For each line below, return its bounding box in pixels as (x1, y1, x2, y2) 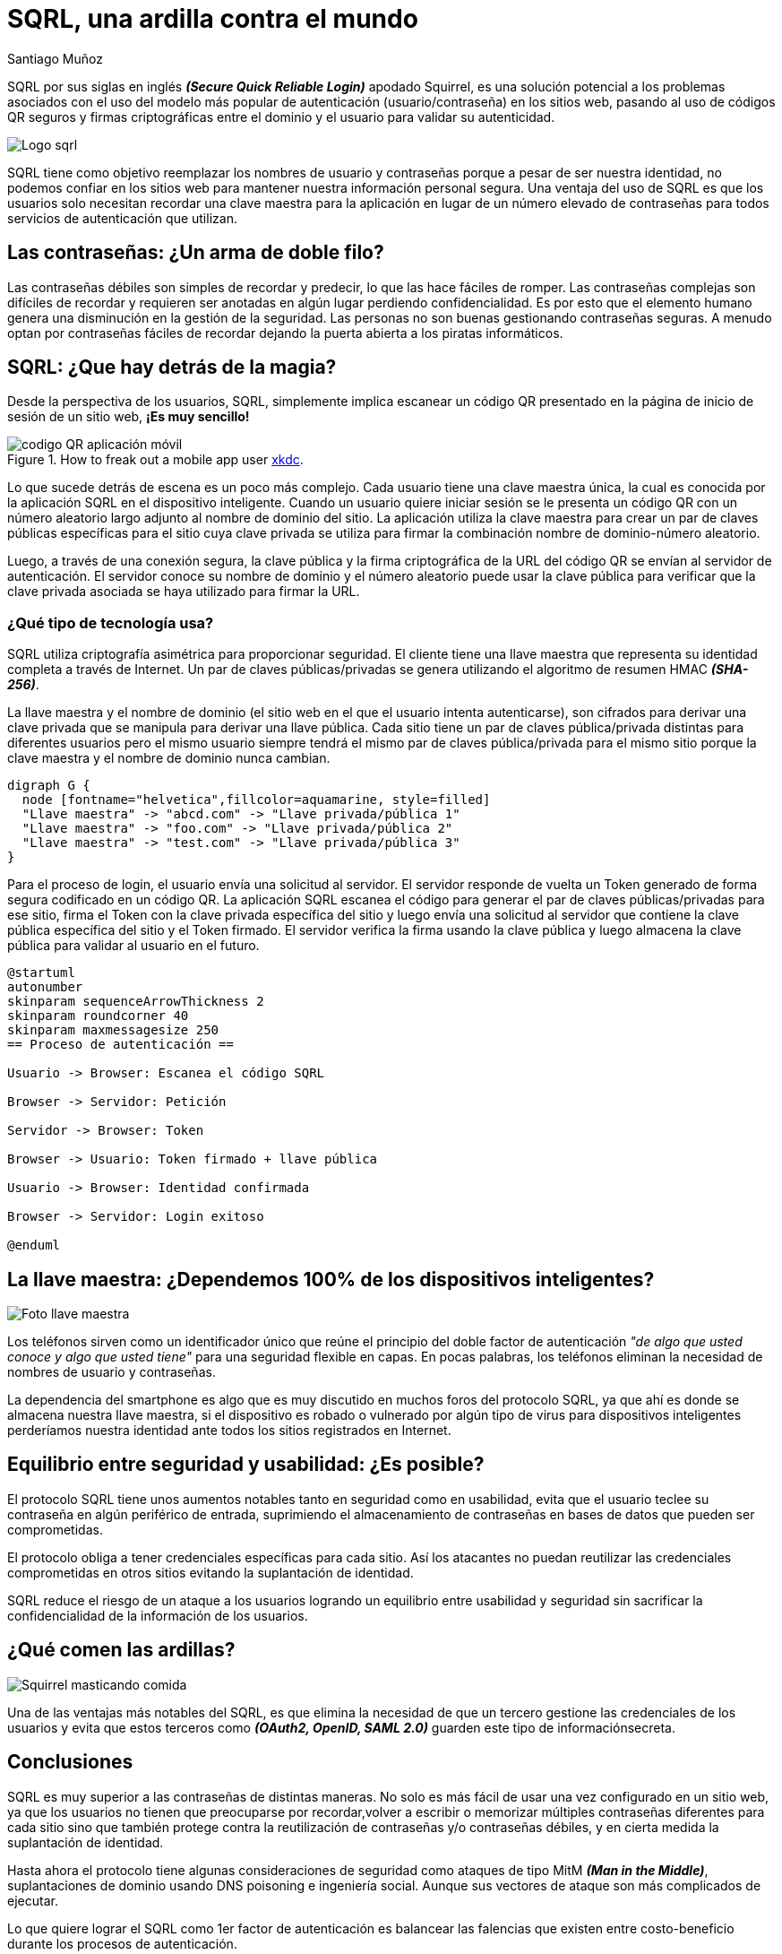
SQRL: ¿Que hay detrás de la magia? (7, 356, 337, 379)
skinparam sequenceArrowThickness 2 (7, 994, 264, 1009)
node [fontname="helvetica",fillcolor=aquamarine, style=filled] (21, 792, 491, 808)
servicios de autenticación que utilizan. (7, 210, 237, 226)
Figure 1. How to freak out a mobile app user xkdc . (7, 452, 304, 468)
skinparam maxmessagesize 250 (7, 1023, 219, 1038)
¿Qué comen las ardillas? (7, 1638, 236, 1662)
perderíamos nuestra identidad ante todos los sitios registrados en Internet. (7, 1422, 451, 1439)
